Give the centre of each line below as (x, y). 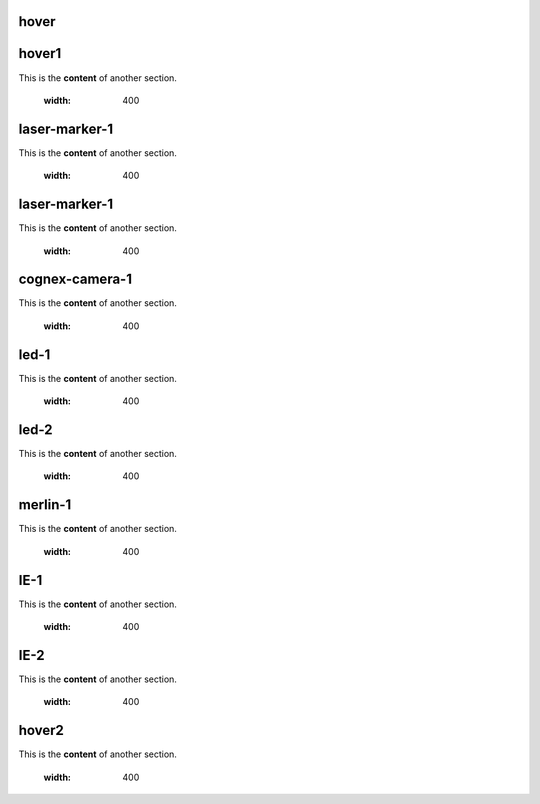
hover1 (40, 53)
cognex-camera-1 (75, 279)
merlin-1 (45, 505)
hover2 (41, 730)
